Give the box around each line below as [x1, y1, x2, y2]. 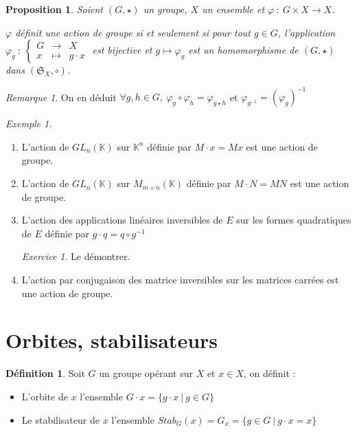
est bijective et [92, 43, 152, 57]
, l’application [277, 25, 336, 39]
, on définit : [243, 366, 296, 380]
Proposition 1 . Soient [5, 2, 103, 16]
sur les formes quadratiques [236, 213, 352, 227]
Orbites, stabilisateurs [5, 326, 218, 354]
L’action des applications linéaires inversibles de [21, 213, 223, 227]
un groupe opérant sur [99, 366, 193, 380]
